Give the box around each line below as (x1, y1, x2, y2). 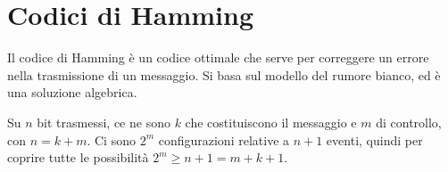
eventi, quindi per (326, 130, 423, 149)
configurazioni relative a (158, 130, 290, 149)
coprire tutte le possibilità (7, 148, 149, 167)
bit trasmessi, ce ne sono (37, 112, 170, 131)
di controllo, (376, 112, 442, 131)
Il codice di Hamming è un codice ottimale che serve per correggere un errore (7, 48, 429, 67)
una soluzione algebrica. (7, 83, 137, 102)
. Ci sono (87, 130, 136, 149)
